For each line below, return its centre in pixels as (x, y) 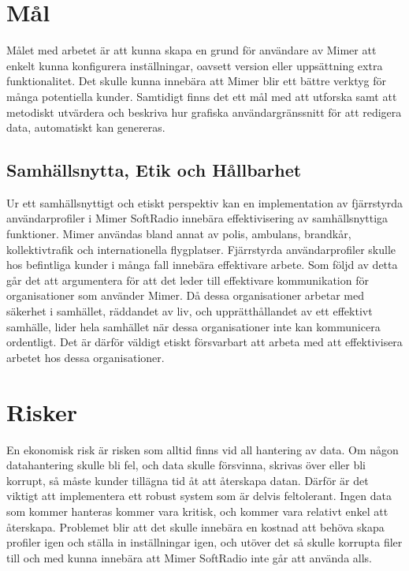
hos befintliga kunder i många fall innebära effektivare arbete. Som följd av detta (202, 265)
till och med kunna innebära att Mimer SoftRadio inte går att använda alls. (189, 557)
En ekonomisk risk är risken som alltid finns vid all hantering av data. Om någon (203, 449)
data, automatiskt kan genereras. (86, 127)
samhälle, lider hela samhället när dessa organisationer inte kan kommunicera (193, 326)
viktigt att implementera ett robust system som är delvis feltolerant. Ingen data (199, 496)
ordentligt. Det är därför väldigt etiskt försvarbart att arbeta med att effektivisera (204, 342)
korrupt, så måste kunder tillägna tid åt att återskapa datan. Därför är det (188, 480)
